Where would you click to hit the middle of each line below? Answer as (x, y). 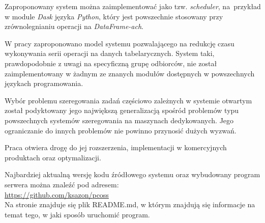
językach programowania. (44, 83)
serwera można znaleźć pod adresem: (62, 184)
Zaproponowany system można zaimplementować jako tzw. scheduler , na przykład (133, 6)
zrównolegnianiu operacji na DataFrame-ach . (74, 26)
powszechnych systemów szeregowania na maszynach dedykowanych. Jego (119, 120)
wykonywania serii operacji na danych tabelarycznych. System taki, (110, 53)
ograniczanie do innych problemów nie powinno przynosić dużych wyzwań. (121, 130)
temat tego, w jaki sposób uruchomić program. (77, 214)
